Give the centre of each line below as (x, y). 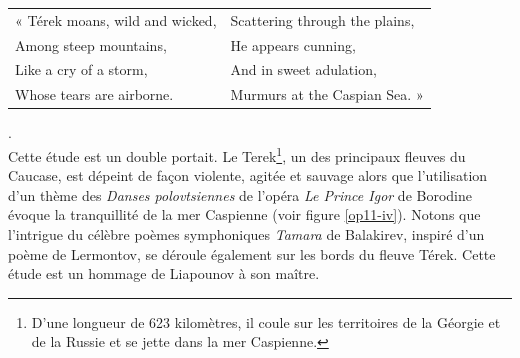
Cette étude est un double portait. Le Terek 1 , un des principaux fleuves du (237, 154)
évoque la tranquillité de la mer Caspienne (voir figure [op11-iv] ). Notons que (244, 214)
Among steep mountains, (91, 44)
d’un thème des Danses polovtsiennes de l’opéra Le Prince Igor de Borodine (240, 194)
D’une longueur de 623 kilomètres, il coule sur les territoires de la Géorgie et (266, 321)
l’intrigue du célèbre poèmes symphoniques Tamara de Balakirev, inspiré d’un (246, 234)
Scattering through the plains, (322, 19)
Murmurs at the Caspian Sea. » (327, 94)
